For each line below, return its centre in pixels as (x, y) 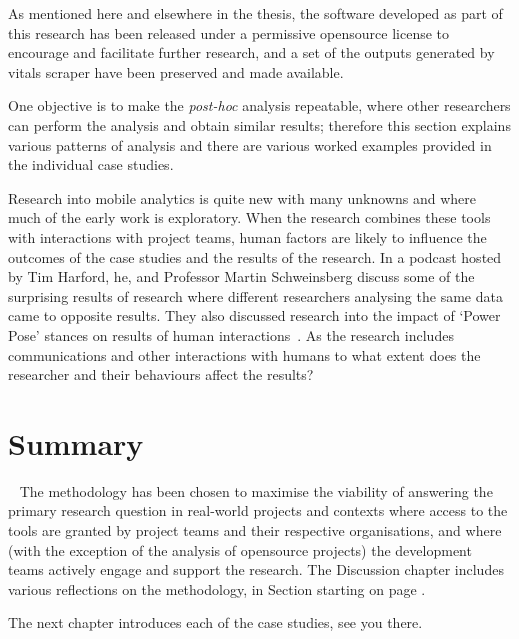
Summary (76, 442)
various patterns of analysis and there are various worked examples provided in (250, 144)
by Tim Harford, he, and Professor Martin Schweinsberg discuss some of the (241, 276)
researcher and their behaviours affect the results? (161, 374)
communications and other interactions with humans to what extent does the (244, 354)
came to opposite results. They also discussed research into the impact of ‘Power (254, 315)
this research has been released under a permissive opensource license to (229, 32)
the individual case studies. (91, 164)
